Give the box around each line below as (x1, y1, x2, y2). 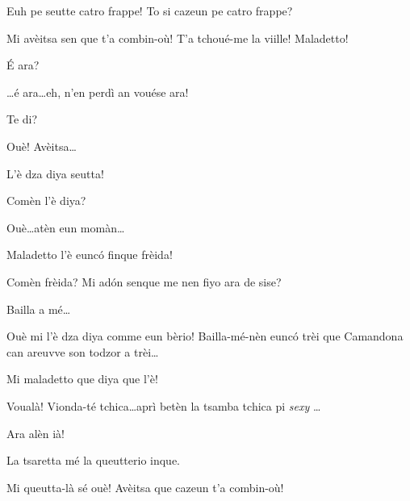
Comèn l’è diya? (6, 192, 86, 209)
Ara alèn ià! (6, 424, 65, 441)
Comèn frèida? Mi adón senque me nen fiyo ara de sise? (6, 273, 282, 290)
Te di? (6, 111, 38, 127)
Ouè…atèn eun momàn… (6, 219, 125, 236)
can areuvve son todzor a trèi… (6, 343, 159, 360)
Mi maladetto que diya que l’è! (6, 370, 158, 387)
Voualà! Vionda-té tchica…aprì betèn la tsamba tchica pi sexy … (6, 397, 321, 414)
